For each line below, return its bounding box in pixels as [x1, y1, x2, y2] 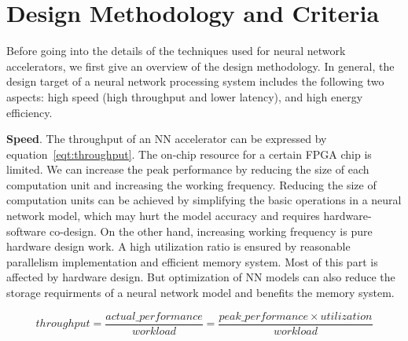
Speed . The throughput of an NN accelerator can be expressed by [6, 130, 327, 147]
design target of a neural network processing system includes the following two [6, 73, 384, 90]
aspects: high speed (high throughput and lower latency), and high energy [6, 88, 363, 104]
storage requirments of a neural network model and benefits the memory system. [6, 284, 395, 301]
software [6, 222, 46, 239]
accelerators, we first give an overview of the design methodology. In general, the [6, 57, 395, 74]
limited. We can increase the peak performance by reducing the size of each [6, 161, 369, 178]
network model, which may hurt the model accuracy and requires [6, 207, 320, 224]
